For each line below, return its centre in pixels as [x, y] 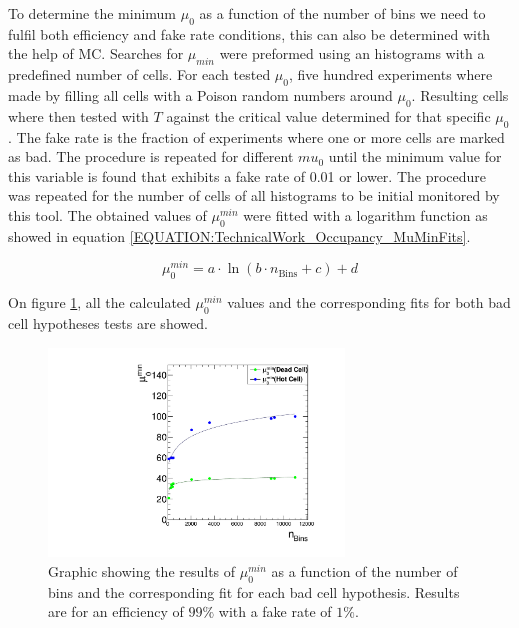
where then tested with [78, 115]
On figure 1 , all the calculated [99, 302]
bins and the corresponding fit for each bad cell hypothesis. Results [254, 591]
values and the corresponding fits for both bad [369, 302]
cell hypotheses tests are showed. [108, 323]
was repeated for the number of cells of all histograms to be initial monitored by [254, 195]
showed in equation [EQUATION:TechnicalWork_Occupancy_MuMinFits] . [239, 235]
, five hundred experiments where [390, 74]
